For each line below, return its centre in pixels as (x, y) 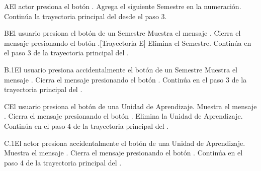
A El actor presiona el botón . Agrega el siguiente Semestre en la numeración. (123, 6)
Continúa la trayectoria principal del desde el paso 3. (85, 16)
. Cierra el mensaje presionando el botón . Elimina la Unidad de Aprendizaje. (123, 116)
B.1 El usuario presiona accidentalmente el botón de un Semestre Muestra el (121, 69)
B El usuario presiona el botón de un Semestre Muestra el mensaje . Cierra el (122, 33)
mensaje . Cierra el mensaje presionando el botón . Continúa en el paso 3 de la (125, 79)
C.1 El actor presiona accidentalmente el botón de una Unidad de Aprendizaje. (125, 143)
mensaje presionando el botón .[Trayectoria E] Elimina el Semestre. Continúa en (128, 42)
